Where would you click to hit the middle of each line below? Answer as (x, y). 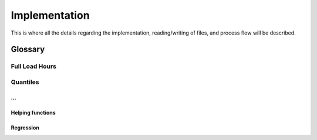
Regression (25, 127)
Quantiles (25, 82)
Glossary (28, 49)
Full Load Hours (34, 66)
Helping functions (33, 112)
